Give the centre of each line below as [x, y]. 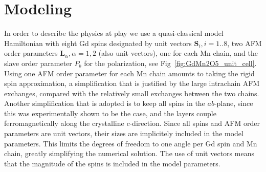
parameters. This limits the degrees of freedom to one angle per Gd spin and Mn [131, 143]
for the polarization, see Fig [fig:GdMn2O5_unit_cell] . [170, 63]
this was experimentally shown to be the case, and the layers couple [110, 113]
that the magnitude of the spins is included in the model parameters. [112, 163]
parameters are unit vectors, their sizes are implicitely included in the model [124, 133]
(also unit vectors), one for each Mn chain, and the [178, 53]
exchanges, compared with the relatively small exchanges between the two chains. [132, 93]
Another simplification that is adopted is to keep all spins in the [105, 103]
